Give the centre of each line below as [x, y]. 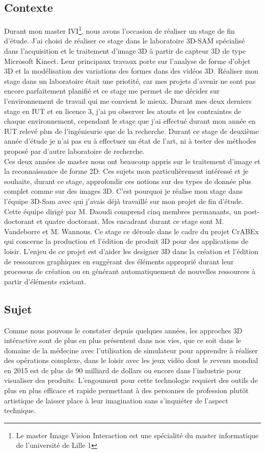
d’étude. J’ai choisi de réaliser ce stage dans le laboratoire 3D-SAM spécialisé [125, 41]
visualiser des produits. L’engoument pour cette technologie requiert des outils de [131, 380]
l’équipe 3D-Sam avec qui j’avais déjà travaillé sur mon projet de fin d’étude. [124, 201]
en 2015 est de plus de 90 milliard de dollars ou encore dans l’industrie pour [123, 370]
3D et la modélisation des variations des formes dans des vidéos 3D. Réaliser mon [131, 71]
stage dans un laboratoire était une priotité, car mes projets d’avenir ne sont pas [130, 81]
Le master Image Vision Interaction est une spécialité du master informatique [137, 435]
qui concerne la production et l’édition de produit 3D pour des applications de [126, 241]
